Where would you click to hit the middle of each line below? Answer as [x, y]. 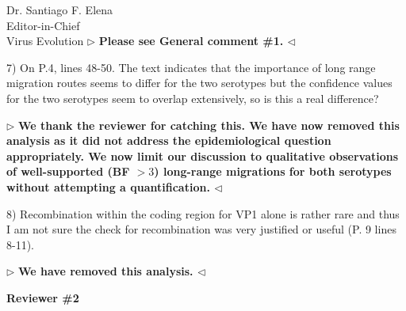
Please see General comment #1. [191, 41]
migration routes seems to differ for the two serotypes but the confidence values [199, 83]
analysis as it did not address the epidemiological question [169, 140]
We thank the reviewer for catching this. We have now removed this [209, 125]
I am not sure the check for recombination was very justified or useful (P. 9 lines [201, 229]
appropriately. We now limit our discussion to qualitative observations [203, 155]
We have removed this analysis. [106, 271]
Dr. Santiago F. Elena [60, 9]
